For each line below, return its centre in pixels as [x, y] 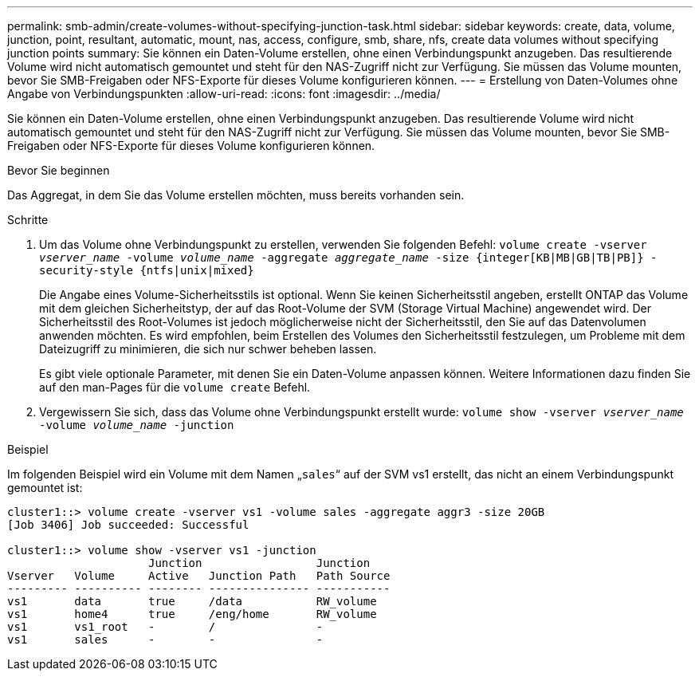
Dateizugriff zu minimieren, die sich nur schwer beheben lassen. [208, 349]
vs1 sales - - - [165, 640]
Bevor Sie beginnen [59, 170]
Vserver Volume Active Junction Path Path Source [199, 576]
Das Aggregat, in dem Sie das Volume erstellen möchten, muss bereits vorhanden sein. [236, 195]
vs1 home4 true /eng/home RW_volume [192, 614]
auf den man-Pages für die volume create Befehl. [175, 387]
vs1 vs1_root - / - [165, 627]
